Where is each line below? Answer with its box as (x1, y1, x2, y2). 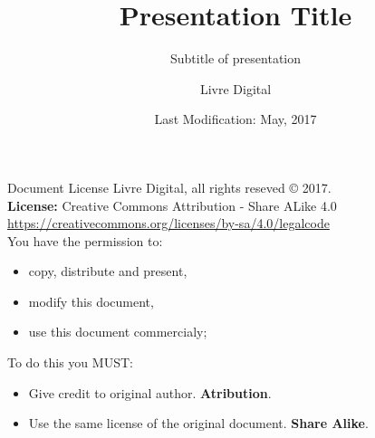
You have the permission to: (7, 231, 163, 250)
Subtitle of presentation (169, 49, 302, 68)
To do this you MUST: (7, 353, 133, 372)
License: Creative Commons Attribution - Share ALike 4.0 (7, 195, 337, 214)
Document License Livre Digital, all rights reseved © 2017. (7, 177, 332, 196)
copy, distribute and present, (28, 262, 187, 281)
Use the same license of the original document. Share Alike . (28, 414, 369, 433)
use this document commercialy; (28, 322, 207, 341)
